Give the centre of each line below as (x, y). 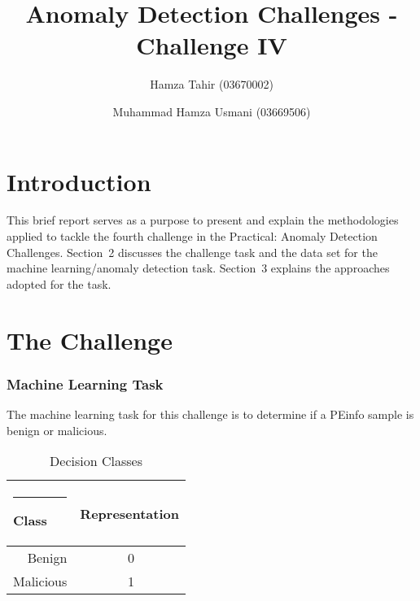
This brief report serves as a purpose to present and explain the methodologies (203, 220)
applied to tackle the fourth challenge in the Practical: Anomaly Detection (192, 236)
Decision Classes (96, 461)
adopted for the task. (59, 283)
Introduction (79, 181)
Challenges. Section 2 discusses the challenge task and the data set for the (192, 252)
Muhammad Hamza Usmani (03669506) (212, 111)
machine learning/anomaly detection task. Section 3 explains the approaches (198, 268)
